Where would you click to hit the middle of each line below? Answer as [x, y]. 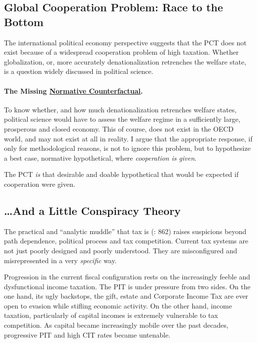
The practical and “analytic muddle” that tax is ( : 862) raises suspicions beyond [125, 231]
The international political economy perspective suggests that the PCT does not [125, 42]
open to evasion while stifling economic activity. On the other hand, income [118, 305]
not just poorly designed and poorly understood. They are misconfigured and [121, 250]
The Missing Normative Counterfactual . [73, 90]
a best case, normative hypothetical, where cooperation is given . [100, 157]
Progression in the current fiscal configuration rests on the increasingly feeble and [127, 277]
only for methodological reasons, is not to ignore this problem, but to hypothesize [127, 148]
